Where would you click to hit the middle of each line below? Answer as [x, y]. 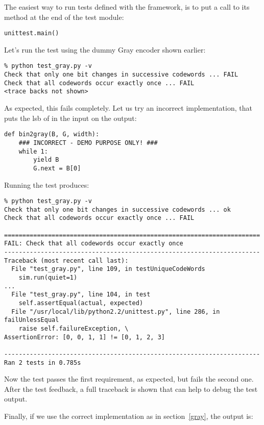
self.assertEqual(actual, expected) [81, 303]
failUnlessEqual [32, 320]
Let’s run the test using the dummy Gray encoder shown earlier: [105, 49]
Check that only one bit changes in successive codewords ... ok [117, 209]
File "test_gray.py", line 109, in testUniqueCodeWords [108, 269]
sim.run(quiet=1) [48, 278]
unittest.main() [32, 33]
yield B [46, 160]
